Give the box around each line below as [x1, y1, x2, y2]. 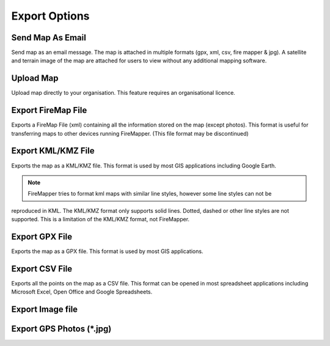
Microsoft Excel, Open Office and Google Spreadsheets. [11, 288, 153, 296]
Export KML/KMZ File [11, 145, 95, 156]
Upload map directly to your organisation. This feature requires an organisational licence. [11, 89, 235, 97]
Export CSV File [11, 263, 73, 274]
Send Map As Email [11, 32, 87, 43]
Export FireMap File [11, 105, 87, 116]
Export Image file [11, 304, 78, 315]
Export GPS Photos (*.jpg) [11, 324, 112, 334]
